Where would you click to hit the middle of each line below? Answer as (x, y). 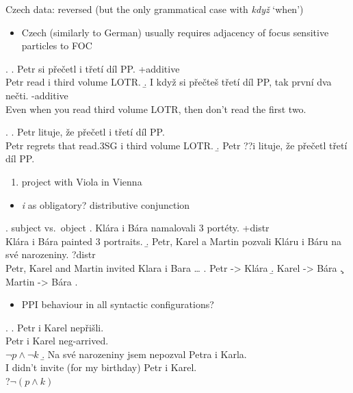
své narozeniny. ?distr (51, 254)
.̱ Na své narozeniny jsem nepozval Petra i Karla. (144, 354)
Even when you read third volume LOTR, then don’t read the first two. (156, 109)
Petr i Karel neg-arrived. (57, 341)
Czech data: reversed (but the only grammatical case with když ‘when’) (155, 9)
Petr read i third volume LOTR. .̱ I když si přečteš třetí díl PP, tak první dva (169, 82)
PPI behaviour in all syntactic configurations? (118, 304)
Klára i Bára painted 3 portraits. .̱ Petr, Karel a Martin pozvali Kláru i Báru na (174, 241)
